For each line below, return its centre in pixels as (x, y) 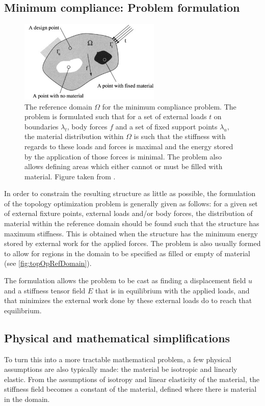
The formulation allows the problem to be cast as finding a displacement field (125, 280)
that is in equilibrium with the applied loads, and (173, 290)
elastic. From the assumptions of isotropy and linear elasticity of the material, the (132, 379)
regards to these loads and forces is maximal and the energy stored (129, 146)
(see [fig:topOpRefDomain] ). (48, 263)
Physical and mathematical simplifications (117, 337)
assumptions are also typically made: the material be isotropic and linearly (121, 369)
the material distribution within (74, 136)
